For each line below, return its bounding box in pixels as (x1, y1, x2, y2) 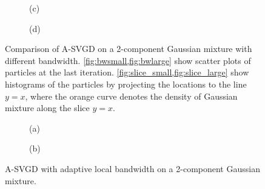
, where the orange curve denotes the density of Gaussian (25, 89, 238, 102)
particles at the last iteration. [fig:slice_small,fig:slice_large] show (5, 66, 249, 78)
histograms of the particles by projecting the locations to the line (5, 77, 247, 90)
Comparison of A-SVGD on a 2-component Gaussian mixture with (5, 42, 252, 55)
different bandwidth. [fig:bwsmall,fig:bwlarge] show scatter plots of (5, 54, 251, 66)
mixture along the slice (5, 101, 90, 114)
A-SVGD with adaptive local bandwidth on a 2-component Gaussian (5, 162, 260, 175)
